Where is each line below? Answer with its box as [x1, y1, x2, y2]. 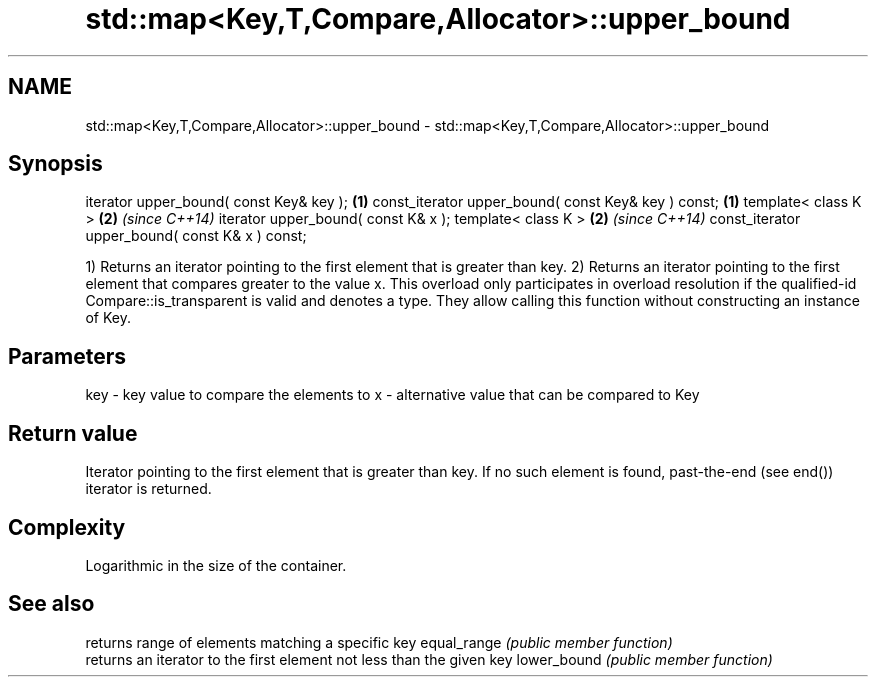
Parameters [8, 343, 126, 369]
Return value [8, 420, 138, 446]
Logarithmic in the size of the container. [85, 556, 347, 574]
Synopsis [8, 151, 103, 177]
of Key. [85, 309, 131, 327]
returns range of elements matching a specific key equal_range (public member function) [85, 633, 673, 651]
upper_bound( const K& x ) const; [85, 227, 307, 245]
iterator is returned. [85, 480, 212, 498]
